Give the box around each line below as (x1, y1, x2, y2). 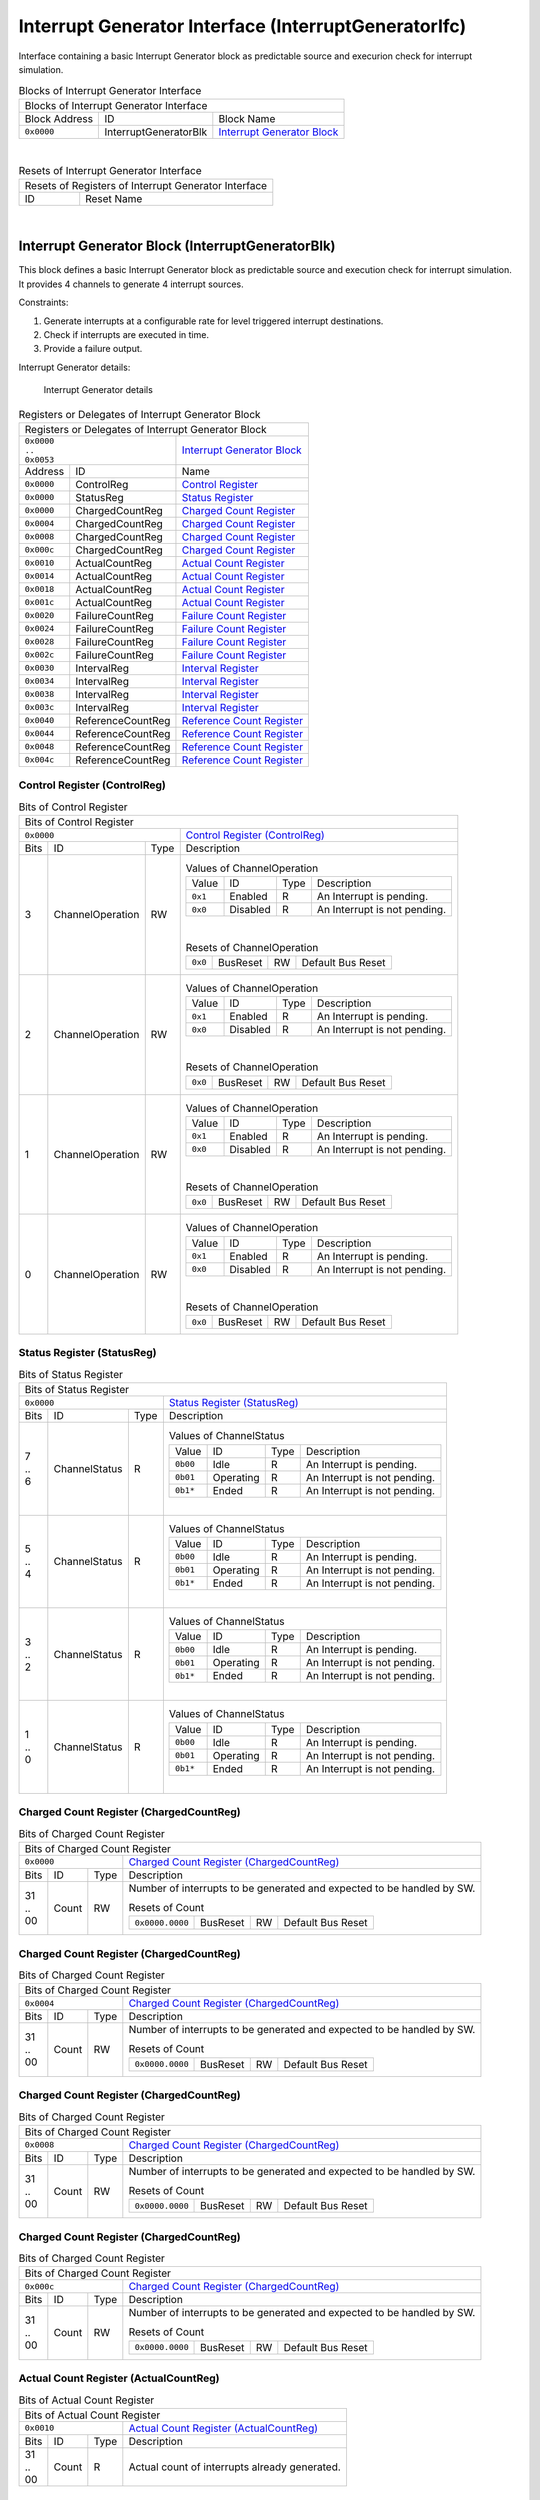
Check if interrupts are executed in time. (43, 328, 210, 340)
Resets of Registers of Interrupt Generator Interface (24, 179, 268, 193)
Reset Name (85, 192, 143, 206)
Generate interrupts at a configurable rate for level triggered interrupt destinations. (43, 315, 384, 327)
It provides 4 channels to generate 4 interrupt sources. (18, 278, 244, 290)
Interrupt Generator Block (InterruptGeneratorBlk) (18, 238, 336, 255)
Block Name (218, 111, 276, 125)
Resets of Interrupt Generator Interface (18, 164, 202, 178)
